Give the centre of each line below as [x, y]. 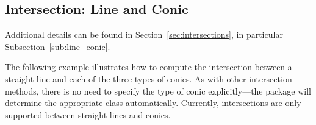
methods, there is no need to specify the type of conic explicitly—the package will [158, 91]
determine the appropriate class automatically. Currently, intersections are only [153, 103]
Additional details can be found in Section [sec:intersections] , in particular [144, 34]
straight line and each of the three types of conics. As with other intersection [149, 78]
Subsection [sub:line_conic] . [58, 46]
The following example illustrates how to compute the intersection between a [149, 67]
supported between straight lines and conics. [88, 114]
